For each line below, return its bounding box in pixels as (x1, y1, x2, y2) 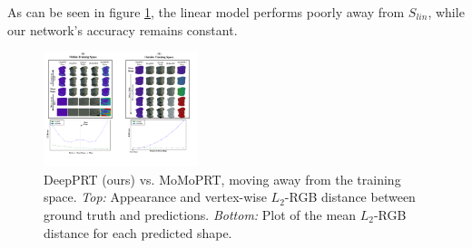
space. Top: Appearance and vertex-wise (44, 187, 267, 206)
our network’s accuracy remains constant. (7, 20, 238, 39)
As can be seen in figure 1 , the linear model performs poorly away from (7, 3, 405, 21)
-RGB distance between (284, 187, 416, 206)
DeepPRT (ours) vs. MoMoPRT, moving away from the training (44, 169, 401, 188)
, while (428, 3, 465, 21)
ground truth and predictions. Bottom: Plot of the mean (44, 205, 357, 224)
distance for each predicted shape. (44, 223, 232, 242)
